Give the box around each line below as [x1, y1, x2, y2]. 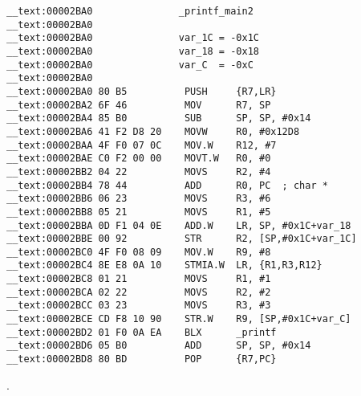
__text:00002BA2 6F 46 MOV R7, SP [6, 99, 271, 111]
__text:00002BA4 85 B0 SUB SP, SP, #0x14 [6, 112, 311, 125]
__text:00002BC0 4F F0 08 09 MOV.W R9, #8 [6, 246, 271, 258]
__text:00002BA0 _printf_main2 [6, 6, 254, 17]
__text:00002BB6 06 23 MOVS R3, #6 [6, 193, 271, 205]
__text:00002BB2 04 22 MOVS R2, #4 [6, 165, 271, 178]
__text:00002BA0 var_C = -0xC [6, 59, 254, 71]
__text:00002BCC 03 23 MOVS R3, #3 [6, 300, 271, 312]
